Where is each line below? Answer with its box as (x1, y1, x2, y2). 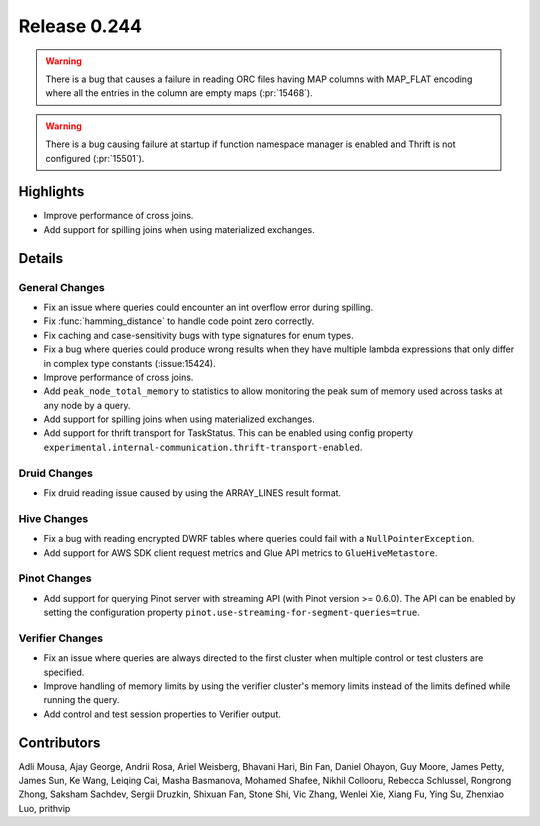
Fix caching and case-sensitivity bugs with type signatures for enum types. (43, 329, 354, 341)
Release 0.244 (18, 15, 142, 37)
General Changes (18, 280, 105, 294)
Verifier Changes (18, 631, 104, 645)
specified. (43, 666, 85, 678)
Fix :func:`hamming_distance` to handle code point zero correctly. (43, 315, 315, 327)
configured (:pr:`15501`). (45, 152, 145, 164)
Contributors (18, 734, 101, 751)
